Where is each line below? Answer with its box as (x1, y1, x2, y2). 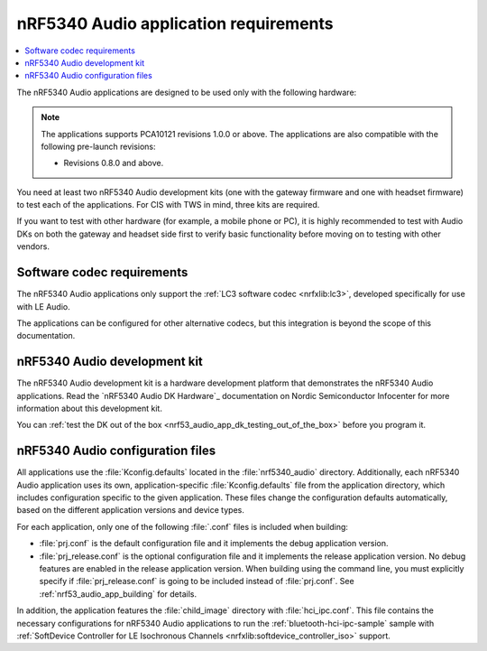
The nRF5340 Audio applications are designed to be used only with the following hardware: (16, 87, 357, 98)
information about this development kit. (16, 403, 162, 414)
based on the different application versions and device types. (16, 505, 245, 516)
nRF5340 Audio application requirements (16, 14, 334, 33)
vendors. (16, 241, 50, 252)
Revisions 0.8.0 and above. (63, 158, 164, 169)
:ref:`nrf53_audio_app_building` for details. (39, 588, 198, 600)
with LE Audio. (16, 301, 71, 312)
